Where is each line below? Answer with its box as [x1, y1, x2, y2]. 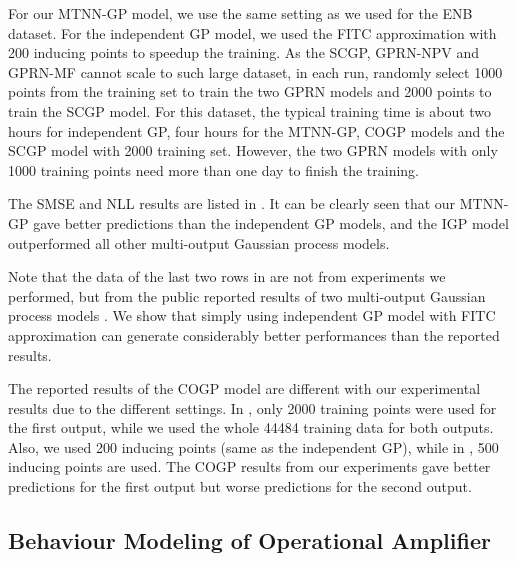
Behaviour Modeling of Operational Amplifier [8, 525, 491, 556]
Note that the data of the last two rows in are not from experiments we [8, 266, 446, 287]
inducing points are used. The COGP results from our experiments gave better [8, 456, 491, 477]
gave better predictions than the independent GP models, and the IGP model [33, 212, 509, 233]
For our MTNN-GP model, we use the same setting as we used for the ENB [8, 3, 473, 23]
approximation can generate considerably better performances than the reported [8, 324, 500, 345]
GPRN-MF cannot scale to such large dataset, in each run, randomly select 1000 [8, 61, 503, 82]
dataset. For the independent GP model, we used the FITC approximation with [8, 22, 497, 43]
